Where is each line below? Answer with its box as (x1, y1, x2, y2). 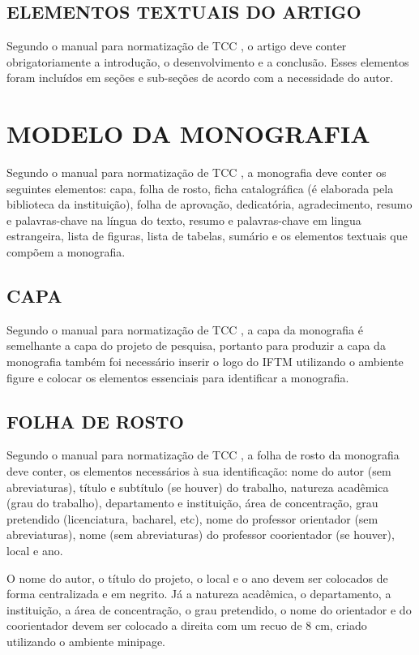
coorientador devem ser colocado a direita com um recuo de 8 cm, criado (6, 617, 367, 634)
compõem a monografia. (6, 243, 126, 261)
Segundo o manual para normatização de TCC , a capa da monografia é (6, 321, 363, 338)
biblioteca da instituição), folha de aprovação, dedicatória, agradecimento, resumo (6, 196, 413, 213)
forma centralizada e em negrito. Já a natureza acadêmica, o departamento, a (6, 585, 391, 602)
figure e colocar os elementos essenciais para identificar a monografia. (6, 368, 349, 386)
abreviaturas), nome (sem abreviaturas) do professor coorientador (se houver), (6, 526, 395, 543)
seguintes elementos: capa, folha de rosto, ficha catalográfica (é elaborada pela (6, 179, 394, 196)
